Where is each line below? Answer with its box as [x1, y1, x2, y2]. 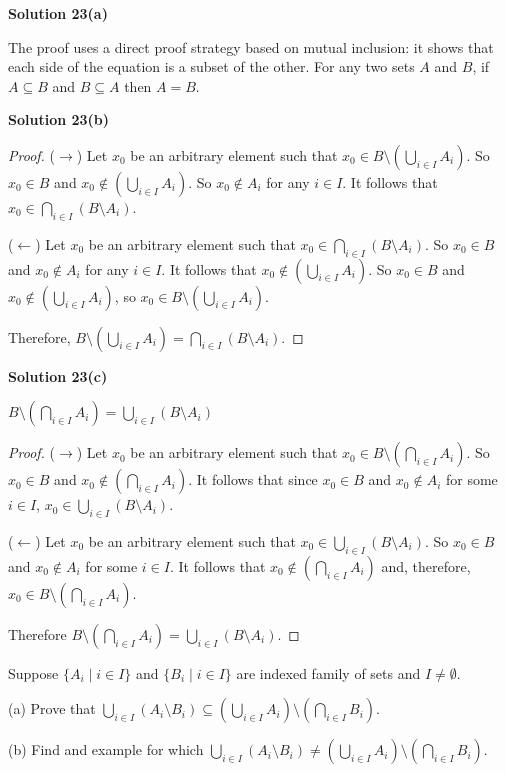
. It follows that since [188, 469, 318, 490]
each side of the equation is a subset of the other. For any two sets [8, 56, 415, 77]
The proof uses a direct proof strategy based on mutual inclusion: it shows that [8, 36, 494, 57]
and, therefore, [381, 555, 471, 576]
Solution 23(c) [8, 365, 108, 386]
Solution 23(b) [8, 109, 110, 130]
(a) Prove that [8, 698, 96, 719]
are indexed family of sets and [236, 662, 421, 683]
